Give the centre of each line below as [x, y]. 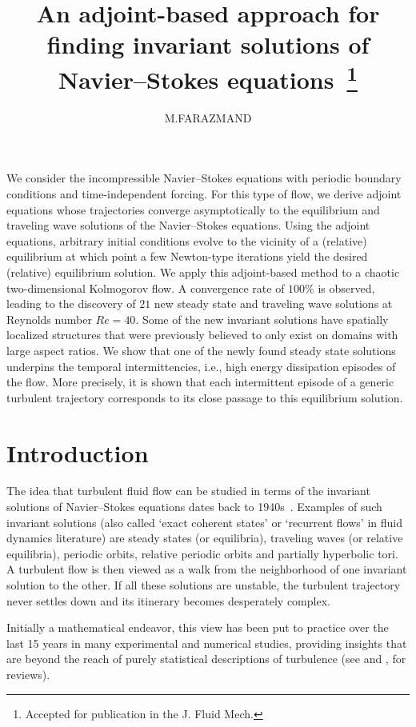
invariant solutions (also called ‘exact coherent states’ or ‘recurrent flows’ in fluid [204, 522]
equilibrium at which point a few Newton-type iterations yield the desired [187, 256]
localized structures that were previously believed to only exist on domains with [202, 335]
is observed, [346, 288]
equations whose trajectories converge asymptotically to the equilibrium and [193, 209]
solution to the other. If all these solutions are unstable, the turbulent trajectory [204, 585]
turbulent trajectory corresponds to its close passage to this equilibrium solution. [205, 397]
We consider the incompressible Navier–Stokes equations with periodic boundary [204, 178]
